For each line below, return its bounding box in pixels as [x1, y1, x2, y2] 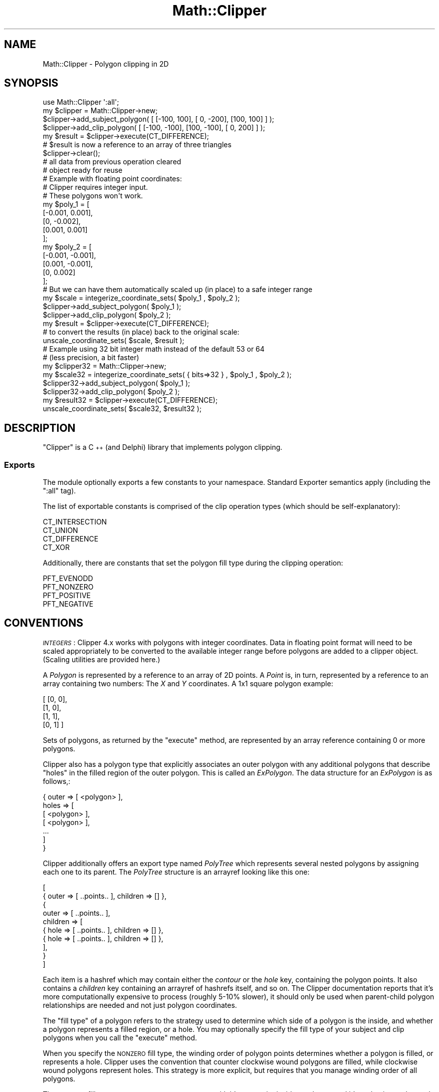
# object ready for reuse [43, 166, 123, 175]
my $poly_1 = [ [43, 200, 90, 209]
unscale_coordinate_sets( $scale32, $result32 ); [43, 404, 202, 413]
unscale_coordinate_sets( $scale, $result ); [43, 336, 184, 345]
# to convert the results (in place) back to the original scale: [43, 328, 240, 337]
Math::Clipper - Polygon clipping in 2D [43, 59, 169, 68]
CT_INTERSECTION [43, 517, 107, 526]
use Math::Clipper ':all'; [43, 98, 119, 107]
